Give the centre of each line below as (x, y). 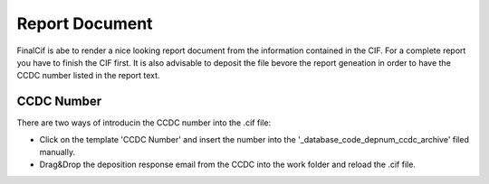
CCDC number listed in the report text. (88, 76)
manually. (58, 152)
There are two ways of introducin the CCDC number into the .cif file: (144, 123)
